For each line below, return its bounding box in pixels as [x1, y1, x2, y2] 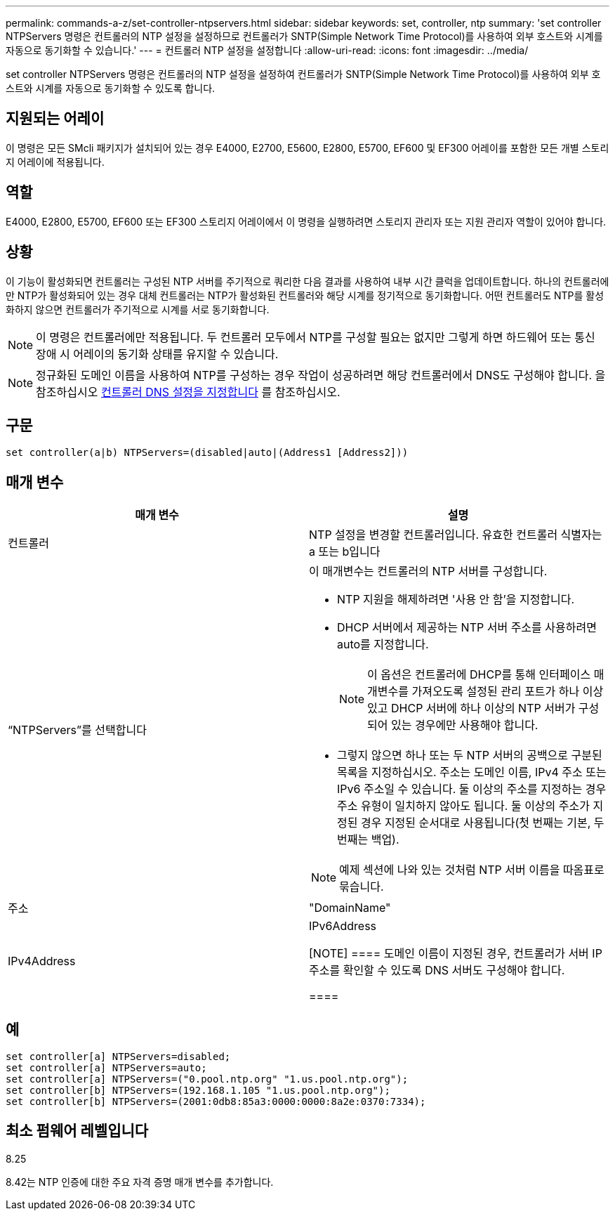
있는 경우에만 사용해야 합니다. [391, 718, 538, 733]
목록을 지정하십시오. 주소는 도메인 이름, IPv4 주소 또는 [337, 765, 607, 780]
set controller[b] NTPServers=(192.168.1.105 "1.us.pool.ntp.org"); [6, 1085, 390, 1097]
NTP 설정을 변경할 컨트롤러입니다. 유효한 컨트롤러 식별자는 [309, 528, 602, 542]
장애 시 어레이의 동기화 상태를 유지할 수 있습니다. [36, 346, 279, 361]
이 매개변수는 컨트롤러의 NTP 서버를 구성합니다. [309, 564, 548, 579]
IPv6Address [309, 919, 377, 934]
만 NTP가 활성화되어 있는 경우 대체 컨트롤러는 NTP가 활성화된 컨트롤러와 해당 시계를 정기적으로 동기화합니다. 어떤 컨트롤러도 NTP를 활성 [6, 289, 604, 301]
